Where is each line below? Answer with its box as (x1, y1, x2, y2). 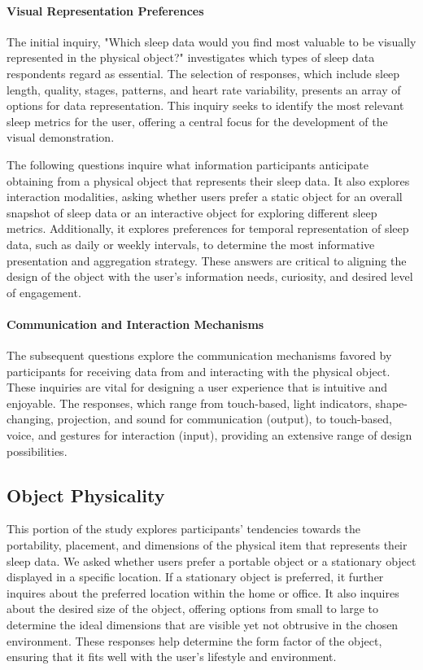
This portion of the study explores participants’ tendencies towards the (7, 520, 361, 537)
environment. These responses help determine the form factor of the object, (7, 632, 382, 649)
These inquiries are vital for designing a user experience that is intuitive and (7, 379, 388, 396)
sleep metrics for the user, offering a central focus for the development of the (7, 112, 388, 129)
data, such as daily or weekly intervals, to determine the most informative (7, 235, 375, 252)
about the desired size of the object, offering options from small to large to (7, 600, 379, 617)
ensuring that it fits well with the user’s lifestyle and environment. (7, 648, 337, 665)
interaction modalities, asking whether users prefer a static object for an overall (7, 188, 403, 205)
